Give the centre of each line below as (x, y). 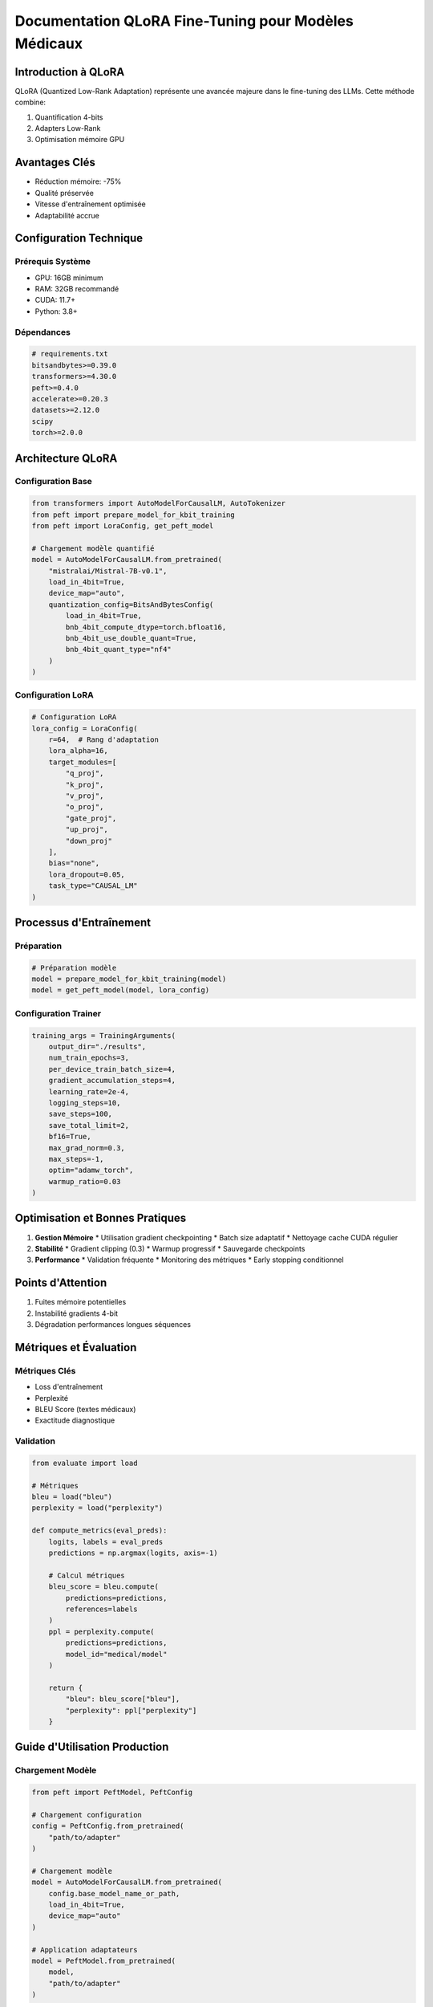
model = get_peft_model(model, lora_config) (121, 990)
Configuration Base (53, 482)
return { (66, 1687)
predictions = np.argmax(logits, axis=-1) (133, 1553)
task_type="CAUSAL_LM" (93, 886)
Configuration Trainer (58, 1013)
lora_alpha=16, (78, 751)
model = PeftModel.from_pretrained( (104, 1960)
